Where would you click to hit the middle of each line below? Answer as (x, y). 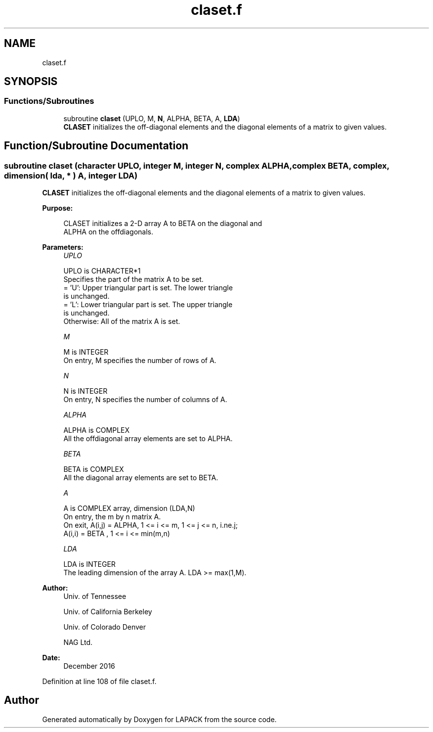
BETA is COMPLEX (94, 469)
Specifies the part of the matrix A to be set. (133, 279)
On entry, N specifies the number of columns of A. (145, 400)
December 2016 (89, 666)
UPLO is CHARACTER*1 (102, 271)
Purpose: (58, 208)
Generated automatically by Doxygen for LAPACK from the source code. (159, 719)
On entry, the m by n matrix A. (112, 517)
